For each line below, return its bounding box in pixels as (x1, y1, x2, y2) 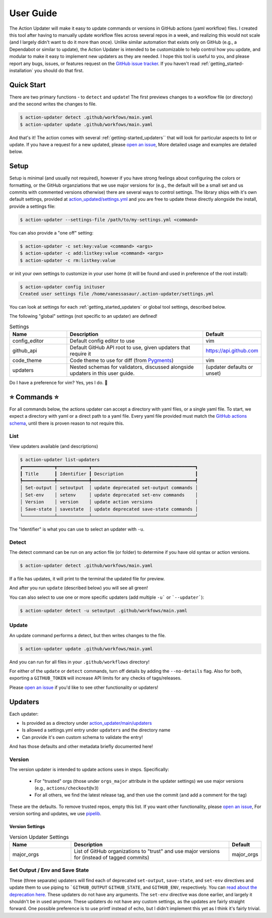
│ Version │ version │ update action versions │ (20, 499, 198, 505)
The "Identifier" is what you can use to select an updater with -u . (9, 526, 145, 532)
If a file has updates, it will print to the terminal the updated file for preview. (9, 576, 165, 582)
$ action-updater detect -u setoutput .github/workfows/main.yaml (20, 608, 187, 613)
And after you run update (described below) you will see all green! (9, 585, 148, 591)
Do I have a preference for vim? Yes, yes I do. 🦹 (9, 380, 108, 386)
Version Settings (9, 824, 45, 830)
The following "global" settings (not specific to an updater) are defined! (9, 313, 158, 319)
